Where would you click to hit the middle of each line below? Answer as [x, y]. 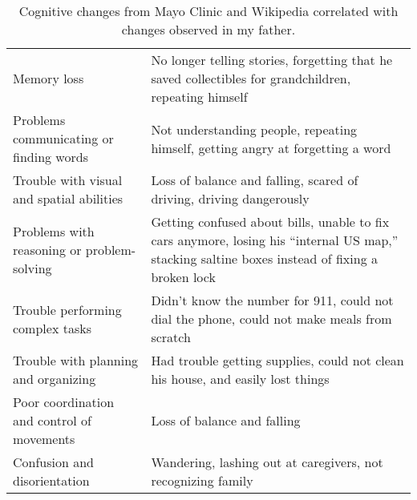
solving [32, 268]
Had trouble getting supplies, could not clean [277, 360]
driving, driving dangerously [230, 198]
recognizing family [202, 480]
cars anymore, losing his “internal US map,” [275, 240]
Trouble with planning [76, 360]
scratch [171, 337]
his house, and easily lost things [240, 379]
